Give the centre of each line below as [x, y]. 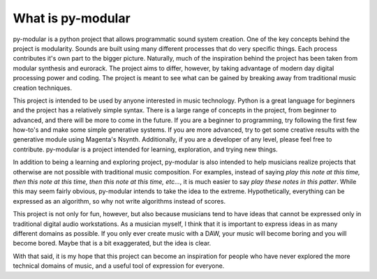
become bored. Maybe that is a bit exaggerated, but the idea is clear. [112, 243]
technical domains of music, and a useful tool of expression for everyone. [119, 266]
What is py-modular [72, 18]
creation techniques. [43, 88]
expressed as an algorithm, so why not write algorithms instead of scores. [119, 201]
